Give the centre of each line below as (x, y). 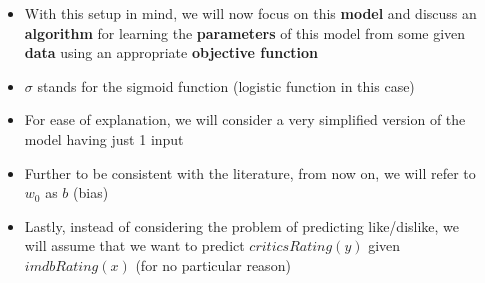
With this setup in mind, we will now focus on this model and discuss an (250, 13)
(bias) (91, 192)
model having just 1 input (104, 138)
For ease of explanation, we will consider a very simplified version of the (245, 119)
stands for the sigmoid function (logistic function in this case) (226, 85)
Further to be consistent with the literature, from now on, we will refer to (250, 172)
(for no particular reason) (213, 264)
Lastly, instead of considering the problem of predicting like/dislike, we (242, 225)
